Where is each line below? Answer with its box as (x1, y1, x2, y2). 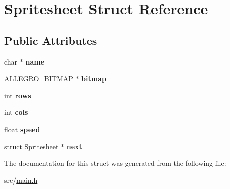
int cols (4, 107, 28, 117)
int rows (4, 90, 31, 100)
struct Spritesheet (4, 141, 59, 151)
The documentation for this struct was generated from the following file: (4, 158, 226, 168)
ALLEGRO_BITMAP (4, 73, 73, 84)
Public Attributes (4, 32, 97, 48)
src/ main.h (4, 174, 38, 185)
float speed (4, 123, 40, 134)
